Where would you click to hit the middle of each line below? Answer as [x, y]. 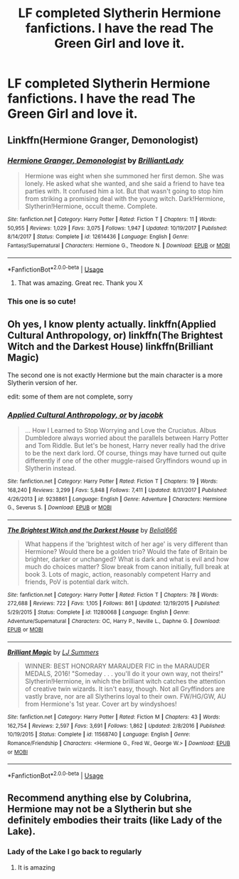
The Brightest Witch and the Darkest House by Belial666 [92, 530]
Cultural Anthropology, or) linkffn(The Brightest [115, 335]
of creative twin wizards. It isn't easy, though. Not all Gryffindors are [125, 689]
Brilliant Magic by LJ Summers [53, 652]
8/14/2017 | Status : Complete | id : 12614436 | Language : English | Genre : [98, 237]
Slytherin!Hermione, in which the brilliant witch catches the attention [125, 682]
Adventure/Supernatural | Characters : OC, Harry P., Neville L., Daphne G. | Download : [114, 621]
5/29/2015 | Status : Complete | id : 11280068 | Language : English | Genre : [99, 612]
